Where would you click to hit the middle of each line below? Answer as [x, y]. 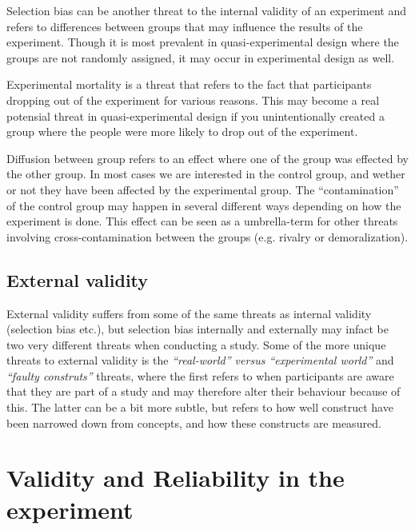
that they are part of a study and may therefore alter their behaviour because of [204, 391]
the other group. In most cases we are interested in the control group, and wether [206, 174]
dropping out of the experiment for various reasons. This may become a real [193, 100]
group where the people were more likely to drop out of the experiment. [182, 132]
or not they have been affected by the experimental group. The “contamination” [203, 189]
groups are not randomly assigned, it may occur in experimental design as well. [201, 57]
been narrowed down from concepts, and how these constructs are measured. [194, 422]
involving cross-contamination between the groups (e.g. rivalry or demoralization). [207, 236]
